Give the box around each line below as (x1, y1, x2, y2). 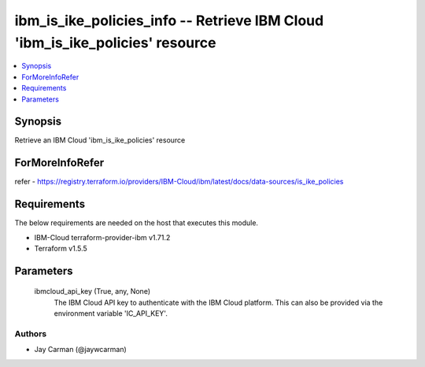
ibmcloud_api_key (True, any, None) (34, 287, 151, 296)
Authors (14, 328, 47, 339)
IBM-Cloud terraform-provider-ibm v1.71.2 (34, 232, 171, 242)
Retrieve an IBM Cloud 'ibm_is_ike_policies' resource (14, 135, 186, 145)
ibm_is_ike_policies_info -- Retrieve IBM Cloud (14, 12, 324, 29)
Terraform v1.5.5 (34, 244, 88, 254)
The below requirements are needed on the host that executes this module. (14, 218, 259, 228)
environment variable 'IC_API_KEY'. (54, 309, 168, 318)
